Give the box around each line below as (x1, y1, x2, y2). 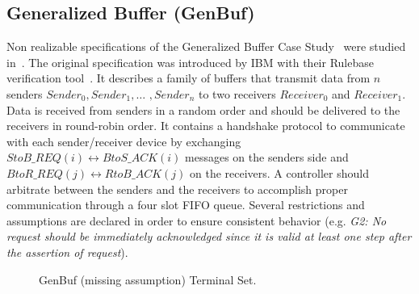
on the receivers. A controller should (189, 164, 369, 181)
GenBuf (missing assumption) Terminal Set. (39, 271, 257, 288)
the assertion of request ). (6, 243, 128, 260)
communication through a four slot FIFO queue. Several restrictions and (6, 196, 365, 213)
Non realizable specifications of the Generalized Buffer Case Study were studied (6, 38, 406, 55)
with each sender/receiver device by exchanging (6, 132, 241, 149)
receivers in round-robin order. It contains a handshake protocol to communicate (6, 117, 405, 134)
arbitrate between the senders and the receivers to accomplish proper (6, 180, 348, 197)
